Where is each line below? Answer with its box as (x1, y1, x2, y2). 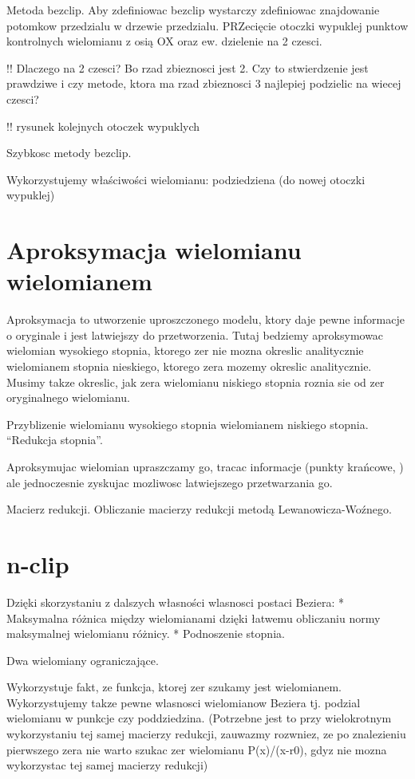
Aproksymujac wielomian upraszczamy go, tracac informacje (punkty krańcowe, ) (6, 458, 404, 474)
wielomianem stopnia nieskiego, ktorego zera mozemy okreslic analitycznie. (6, 358, 372, 375)
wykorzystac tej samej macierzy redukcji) (6, 757, 208, 773)
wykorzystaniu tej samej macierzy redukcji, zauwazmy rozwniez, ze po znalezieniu (6, 726, 406, 742)
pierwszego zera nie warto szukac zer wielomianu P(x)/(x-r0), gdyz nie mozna (6, 741, 387, 757)
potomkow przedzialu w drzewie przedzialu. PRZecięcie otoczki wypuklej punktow (6, 17, 409, 33)
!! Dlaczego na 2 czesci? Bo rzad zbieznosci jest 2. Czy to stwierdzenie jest (6, 59, 369, 76)
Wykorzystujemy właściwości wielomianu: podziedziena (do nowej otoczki (6, 171, 366, 187)
